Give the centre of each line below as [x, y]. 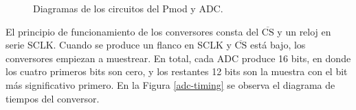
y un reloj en [304, 31]
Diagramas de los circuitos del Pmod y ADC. [128, 8]
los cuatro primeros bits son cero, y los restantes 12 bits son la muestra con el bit [177, 71]
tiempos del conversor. [53, 98]
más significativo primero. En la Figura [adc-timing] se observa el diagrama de [170, 84]
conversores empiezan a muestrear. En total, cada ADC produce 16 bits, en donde [178, 58]
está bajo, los [278, 45]
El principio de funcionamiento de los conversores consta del [132, 31]
